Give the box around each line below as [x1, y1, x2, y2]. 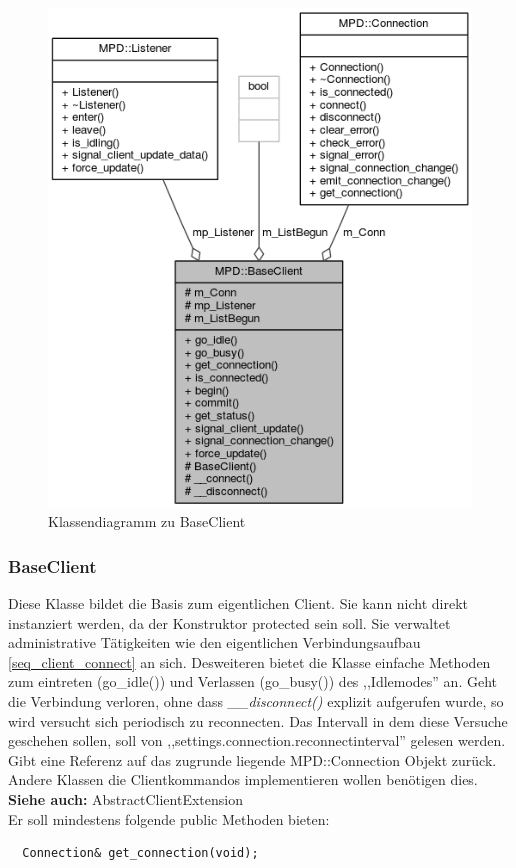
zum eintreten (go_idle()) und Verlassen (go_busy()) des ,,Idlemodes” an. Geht [8, 671, 498, 692]
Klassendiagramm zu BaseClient [48, 511, 246, 532]
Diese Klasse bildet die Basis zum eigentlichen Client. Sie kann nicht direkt [8, 593, 469, 614]
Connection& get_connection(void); [22, 846, 259, 861]
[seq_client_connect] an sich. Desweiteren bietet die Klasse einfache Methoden [8, 651, 491, 672]
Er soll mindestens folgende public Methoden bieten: [8, 808, 330, 829]
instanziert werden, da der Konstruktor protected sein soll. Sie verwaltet [8, 612, 451, 633]
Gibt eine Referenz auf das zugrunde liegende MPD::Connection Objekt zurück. [8, 749, 497, 770]
